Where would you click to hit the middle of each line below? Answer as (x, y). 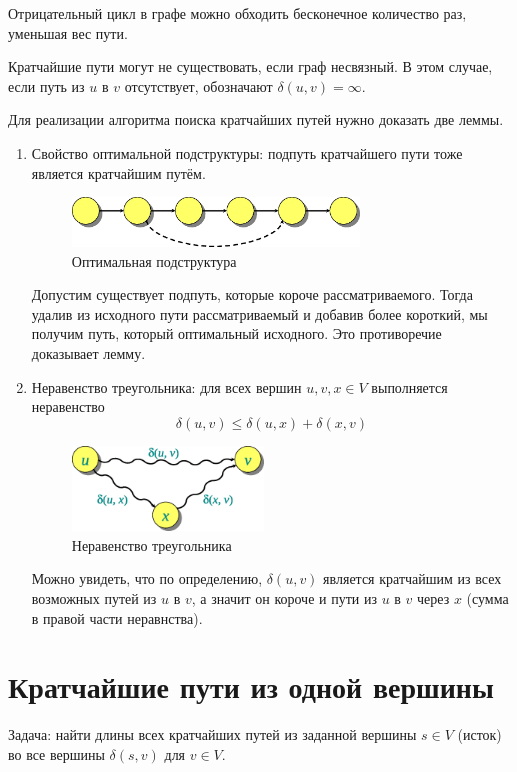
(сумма (487, 598)
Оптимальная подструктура (154, 260)
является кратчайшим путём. (118, 172)
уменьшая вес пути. (68, 32)
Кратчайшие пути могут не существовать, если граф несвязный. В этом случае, (250, 66)
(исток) (479, 734)
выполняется (409, 386)
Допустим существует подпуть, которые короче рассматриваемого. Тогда (252, 294)
